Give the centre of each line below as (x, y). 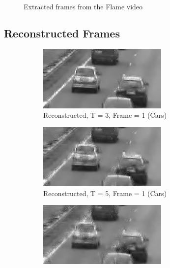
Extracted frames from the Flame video (83, 6)
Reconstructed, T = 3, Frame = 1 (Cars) (105, 115)
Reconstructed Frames (62, 33)
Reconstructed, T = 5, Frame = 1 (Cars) (105, 193)
